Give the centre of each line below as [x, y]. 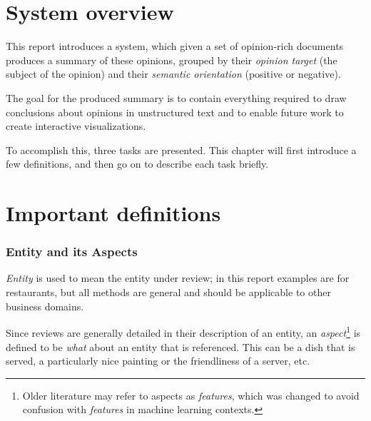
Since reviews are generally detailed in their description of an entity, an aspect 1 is [183, 331]
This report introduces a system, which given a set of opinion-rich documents [175, 46]
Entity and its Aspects [72, 252]
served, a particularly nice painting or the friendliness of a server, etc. [158, 361]
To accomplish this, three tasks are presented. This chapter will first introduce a [181, 149]
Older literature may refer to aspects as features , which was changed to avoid [191, 395]
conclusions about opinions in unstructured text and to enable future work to [175, 112]
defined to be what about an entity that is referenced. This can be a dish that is [181, 346]
